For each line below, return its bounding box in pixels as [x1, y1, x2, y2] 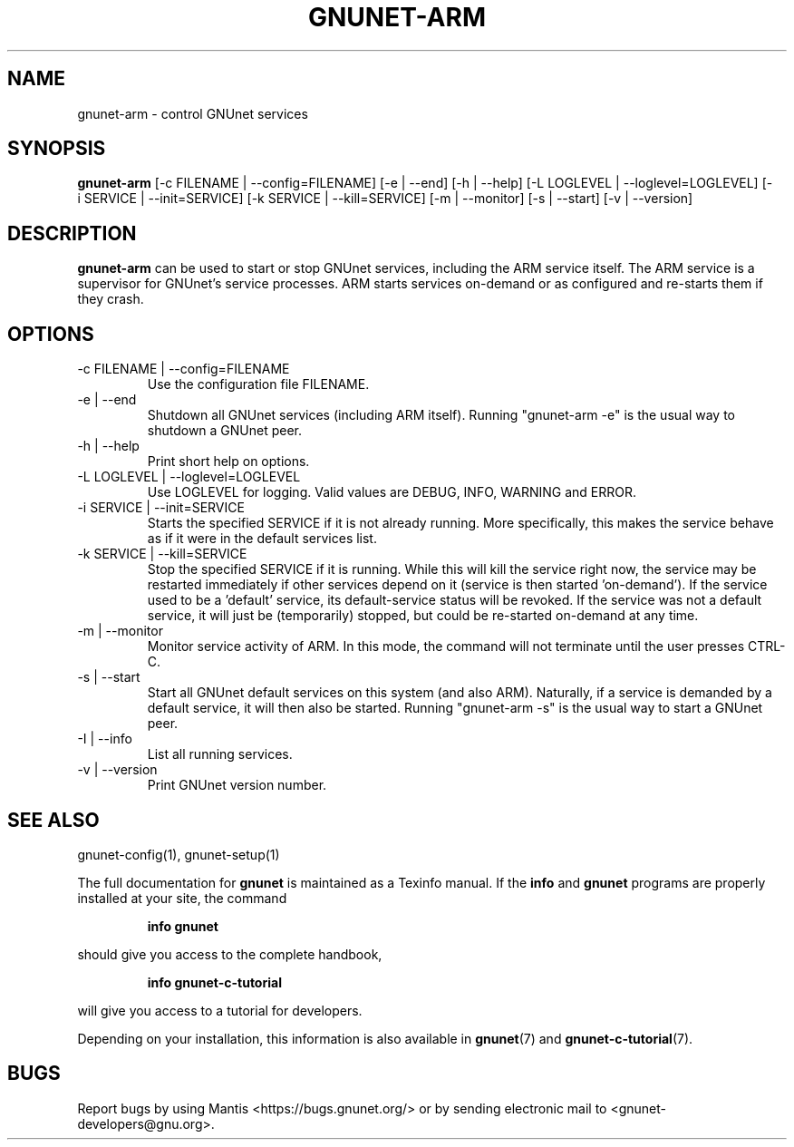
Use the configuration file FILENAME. [147, 376, 370, 393]
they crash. [77, 291, 144, 307]
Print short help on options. [147, 453, 310, 470]
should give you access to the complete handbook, [77, 946, 382, 962]
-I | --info [77, 731, 132, 747]
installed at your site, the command [77, 889, 287, 906]
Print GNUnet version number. [147, 777, 327, 793]
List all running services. [147, 746, 293, 763]
